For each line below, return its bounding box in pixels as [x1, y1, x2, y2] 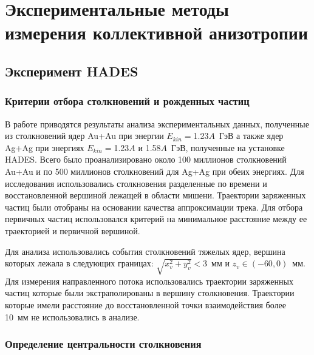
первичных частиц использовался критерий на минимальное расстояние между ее [5, 212, 307, 225]
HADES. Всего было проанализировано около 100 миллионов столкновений [5, 153, 287, 166]
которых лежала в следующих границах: [5, 257, 154, 269]
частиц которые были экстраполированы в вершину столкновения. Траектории [5, 286, 295, 299]
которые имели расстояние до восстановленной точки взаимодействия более [5, 299, 286, 311]
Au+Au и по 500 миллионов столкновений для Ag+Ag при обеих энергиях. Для [5, 164, 304, 177]
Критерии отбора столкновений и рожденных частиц [5, 93, 250, 109]
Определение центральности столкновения [5, 336, 202, 351]
